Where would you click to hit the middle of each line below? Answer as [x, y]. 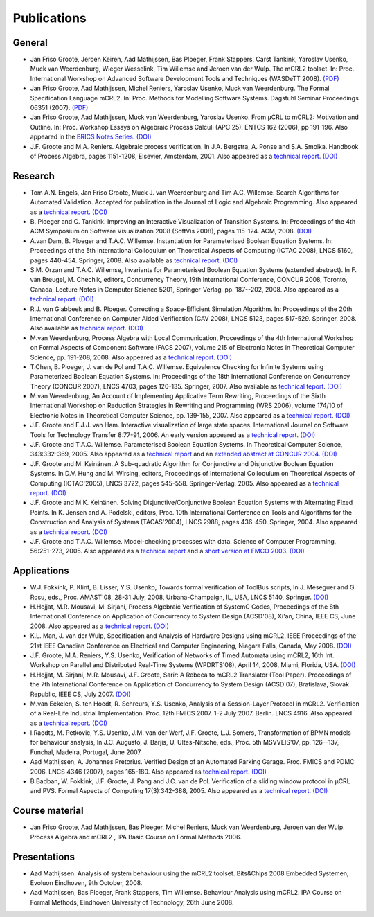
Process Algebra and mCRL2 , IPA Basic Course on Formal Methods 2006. [136, 837]
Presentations [44, 856]
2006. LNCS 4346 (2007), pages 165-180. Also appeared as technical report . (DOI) [148, 772]
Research [34, 176]
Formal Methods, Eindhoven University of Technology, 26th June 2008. [132, 902]
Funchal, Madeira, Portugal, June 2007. [86, 752]
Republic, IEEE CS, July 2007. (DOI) [80, 694]
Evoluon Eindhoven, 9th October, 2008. [86, 883]
